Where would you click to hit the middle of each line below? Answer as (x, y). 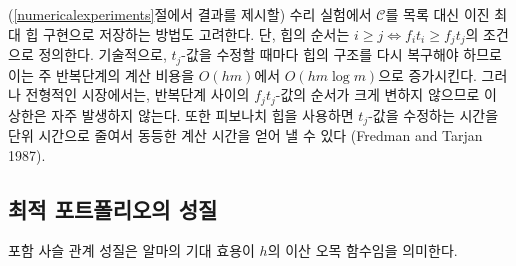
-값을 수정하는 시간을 (433, 114)
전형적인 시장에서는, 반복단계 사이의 (137, 94)
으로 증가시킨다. (427, 74)
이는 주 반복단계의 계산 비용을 (101, 74)
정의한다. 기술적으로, (102, 54)
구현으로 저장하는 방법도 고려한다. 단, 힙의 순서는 (196, 33)
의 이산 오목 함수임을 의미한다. (362, 250)
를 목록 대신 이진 (437, 14)
